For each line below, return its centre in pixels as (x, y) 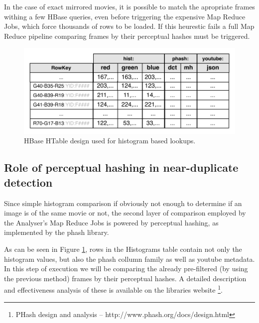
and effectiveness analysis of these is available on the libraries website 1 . (113, 289)
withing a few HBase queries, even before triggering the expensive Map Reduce (125, 16)
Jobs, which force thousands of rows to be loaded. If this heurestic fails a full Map (129, 26)
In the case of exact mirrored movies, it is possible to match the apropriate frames (129, 6)
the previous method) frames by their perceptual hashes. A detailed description (125, 278)
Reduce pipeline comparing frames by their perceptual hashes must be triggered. (127, 36)
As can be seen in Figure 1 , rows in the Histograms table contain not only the (123, 249)
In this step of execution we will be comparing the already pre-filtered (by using (126, 269)
